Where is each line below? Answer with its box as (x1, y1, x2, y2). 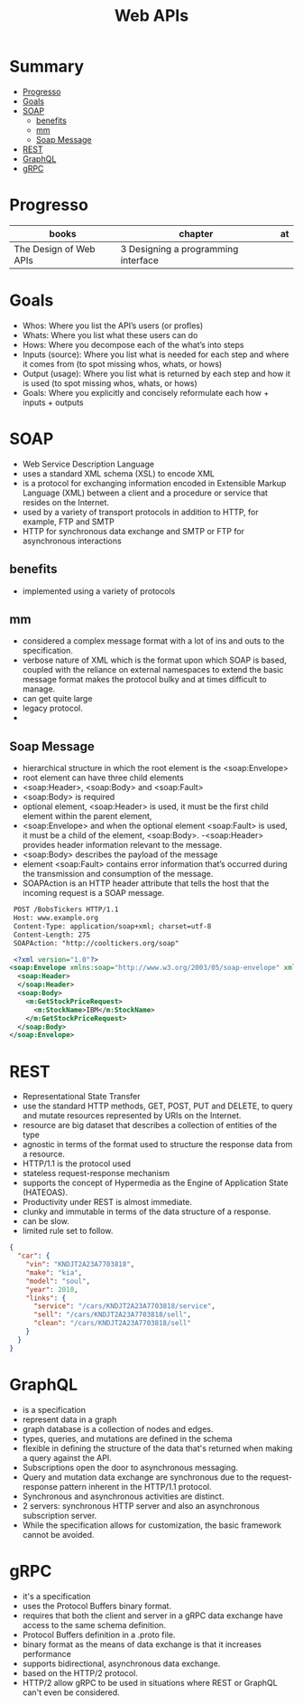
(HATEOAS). (22, 1187, 69, 1198)
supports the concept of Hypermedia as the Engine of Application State (22, 1177, 289, 1189)
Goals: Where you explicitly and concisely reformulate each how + (22, 387, 270, 398)
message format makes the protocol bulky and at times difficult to (22, 674, 268, 685)
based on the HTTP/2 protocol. (22, 1667, 138, 1678)
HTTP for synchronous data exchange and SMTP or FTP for (22, 525, 245, 536)
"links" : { (25, 1294, 67, 1303)
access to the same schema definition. (22, 1619, 167, 1630)
